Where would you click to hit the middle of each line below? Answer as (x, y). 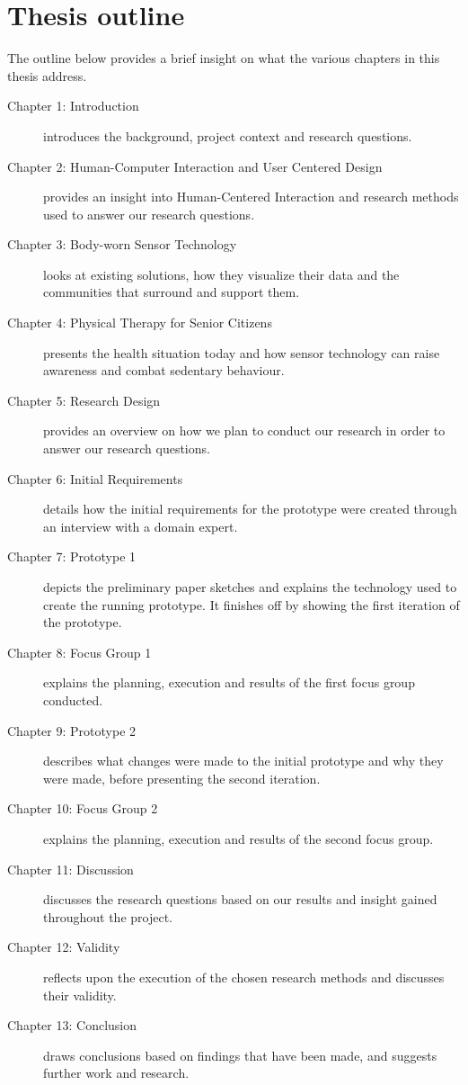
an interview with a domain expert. (141, 526)
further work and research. (116, 1073)
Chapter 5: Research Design (84, 400)
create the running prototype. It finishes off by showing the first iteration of (252, 604)
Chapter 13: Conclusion (72, 1025)
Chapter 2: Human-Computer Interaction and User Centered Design (195, 166)
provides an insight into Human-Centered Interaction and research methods (251, 197)
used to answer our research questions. (149, 214)
